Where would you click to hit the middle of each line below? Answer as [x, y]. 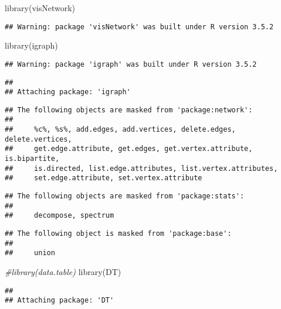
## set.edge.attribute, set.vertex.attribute [104, 178]
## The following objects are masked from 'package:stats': [125, 196]
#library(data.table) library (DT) [63, 272]
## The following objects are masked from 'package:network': [129, 110]
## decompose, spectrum [60, 216]
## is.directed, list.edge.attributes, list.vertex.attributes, [141, 168]
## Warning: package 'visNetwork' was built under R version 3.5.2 [139, 27]
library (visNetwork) [40, 8]
